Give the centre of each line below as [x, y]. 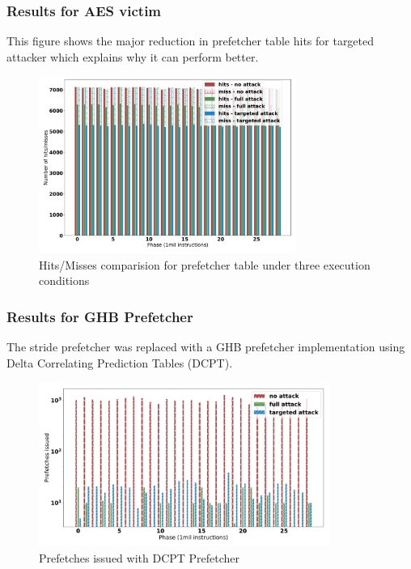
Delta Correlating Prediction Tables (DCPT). [120, 362]
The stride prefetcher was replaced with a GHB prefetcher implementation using [206, 347]
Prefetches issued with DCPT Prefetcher [140, 557]
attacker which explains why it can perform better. [133, 56]
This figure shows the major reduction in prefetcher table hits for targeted [191, 41]
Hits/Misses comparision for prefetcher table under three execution [205, 264]
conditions [64, 280]
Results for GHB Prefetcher [100, 316]
